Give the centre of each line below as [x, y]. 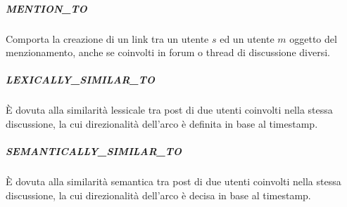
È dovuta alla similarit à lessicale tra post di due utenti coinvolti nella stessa [169, 110]
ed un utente [247, 38]
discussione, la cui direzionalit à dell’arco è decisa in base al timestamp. [158, 195]
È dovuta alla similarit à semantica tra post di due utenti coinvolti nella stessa [173, 181]
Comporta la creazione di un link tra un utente [107, 38]
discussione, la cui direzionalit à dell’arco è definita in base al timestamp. [162, 123]
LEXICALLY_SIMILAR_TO [80, 80]
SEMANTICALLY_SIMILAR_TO [94, 151]
